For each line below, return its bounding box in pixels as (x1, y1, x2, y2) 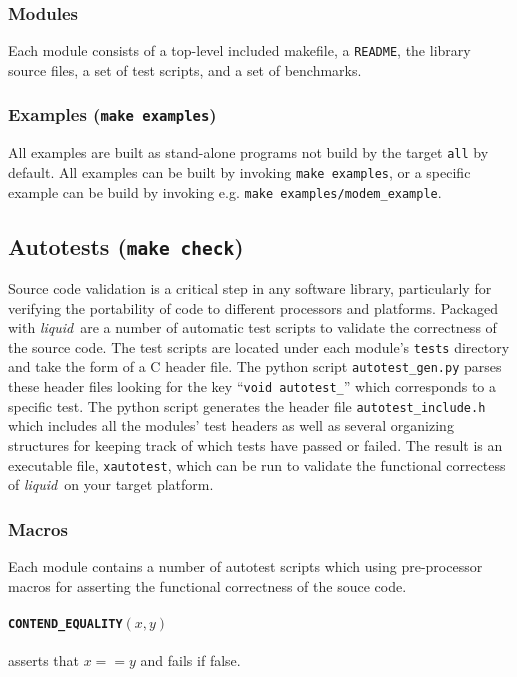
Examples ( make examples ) (8, 102, 217, 127)
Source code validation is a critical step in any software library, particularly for (8, 278, 492, 298)
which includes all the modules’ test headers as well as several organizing (8, 415, 454, 436)
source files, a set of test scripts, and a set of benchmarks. (8, 59, 362, 80)
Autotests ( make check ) (8, 230, 244, 261)
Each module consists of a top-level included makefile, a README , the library (8, 40, 471, 61)
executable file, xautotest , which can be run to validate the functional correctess (8, 454, 506, 475)
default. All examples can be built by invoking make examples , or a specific (8, 161, 471, 182)
